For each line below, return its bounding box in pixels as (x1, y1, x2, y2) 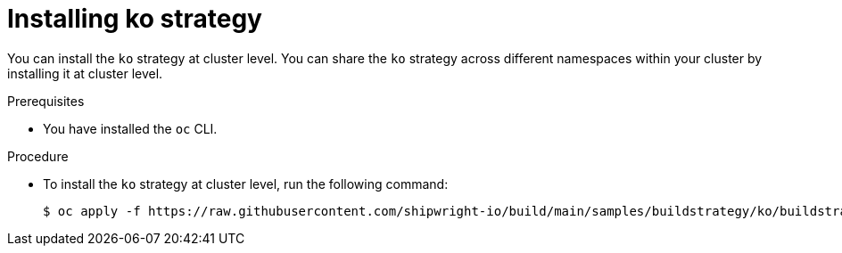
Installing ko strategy (7, 4, 262, 34)
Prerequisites (7, 93, 85, 109)
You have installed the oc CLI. (43, 120, 218, 136)
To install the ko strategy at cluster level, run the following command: (43, 175, 449, 192)
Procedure (7, 148, 69, 164)
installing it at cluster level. (7, 65, 163, 81)
